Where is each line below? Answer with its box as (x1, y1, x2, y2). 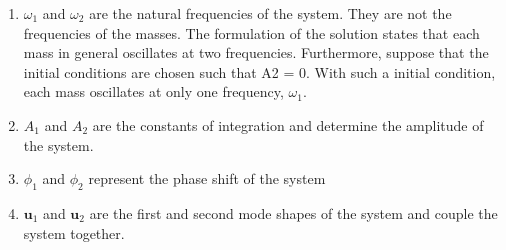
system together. (23, 222, 125, 243)
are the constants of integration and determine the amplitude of (92, 114, 484, 135)
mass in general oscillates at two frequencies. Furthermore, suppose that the (23, 42, 489, 63)
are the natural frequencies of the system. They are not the (89, 3, 452, 23)
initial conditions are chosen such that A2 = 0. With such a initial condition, (23, 61, 496, 82)
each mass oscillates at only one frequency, (23, 81, 284, 102)
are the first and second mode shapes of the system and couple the (89, 202, 498, 223)
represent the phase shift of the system (88, 168, 326, 189)
